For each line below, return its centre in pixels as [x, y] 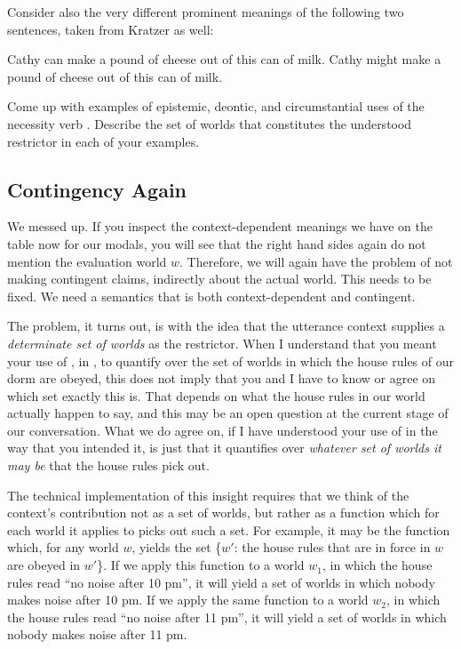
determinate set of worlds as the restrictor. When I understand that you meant [222, 343]
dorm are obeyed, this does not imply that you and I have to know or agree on [222, 378]
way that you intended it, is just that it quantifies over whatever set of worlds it [224, 448]
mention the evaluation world [87, 261]
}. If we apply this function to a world [201, 565]
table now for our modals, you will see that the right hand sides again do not [217, 243]
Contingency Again [97, 189]
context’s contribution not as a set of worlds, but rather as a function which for [223, 513]
